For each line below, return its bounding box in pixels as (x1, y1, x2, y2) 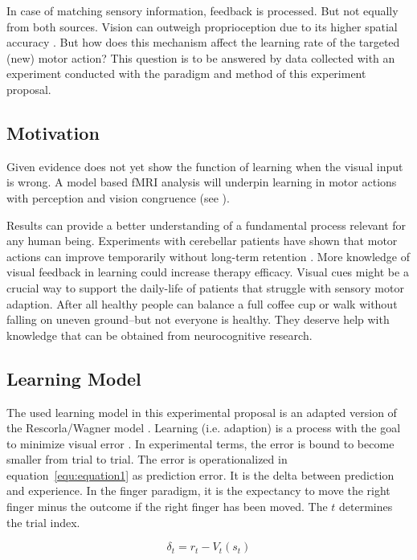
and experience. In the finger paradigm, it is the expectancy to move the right (6, 482, 390, 499)
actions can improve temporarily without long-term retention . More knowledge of (6, 247, 410, 264)
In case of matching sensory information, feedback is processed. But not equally (6, 2, 399, 18)
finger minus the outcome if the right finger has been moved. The (6, 498, 328, 515)
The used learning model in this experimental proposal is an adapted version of (6, 403, 397, 420)
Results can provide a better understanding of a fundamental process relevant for (6, 216, 407, 233)
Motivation (6, 120, 100, 145)
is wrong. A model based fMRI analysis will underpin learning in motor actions (6, 174, 397, 190)
